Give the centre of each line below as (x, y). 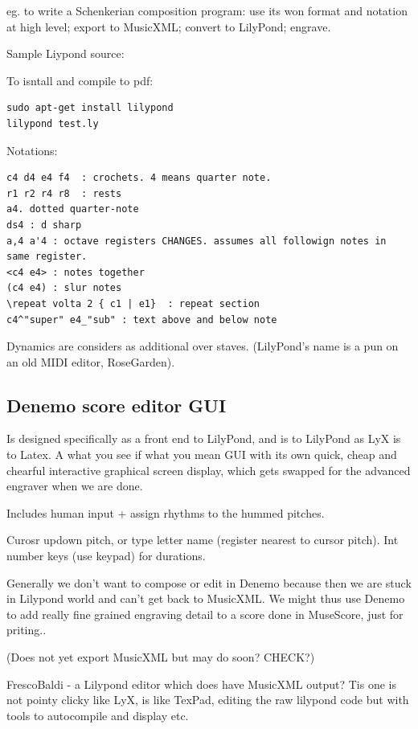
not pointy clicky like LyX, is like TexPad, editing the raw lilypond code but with (208, 700)
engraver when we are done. (75, 486)
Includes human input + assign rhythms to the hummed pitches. (166, 512)
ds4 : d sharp (44, 225)
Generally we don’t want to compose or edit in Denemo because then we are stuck (209, 582)
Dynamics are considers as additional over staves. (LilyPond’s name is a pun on (203, 346)
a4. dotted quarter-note (73, 209)
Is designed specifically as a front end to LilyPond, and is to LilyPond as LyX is (204, 438)
